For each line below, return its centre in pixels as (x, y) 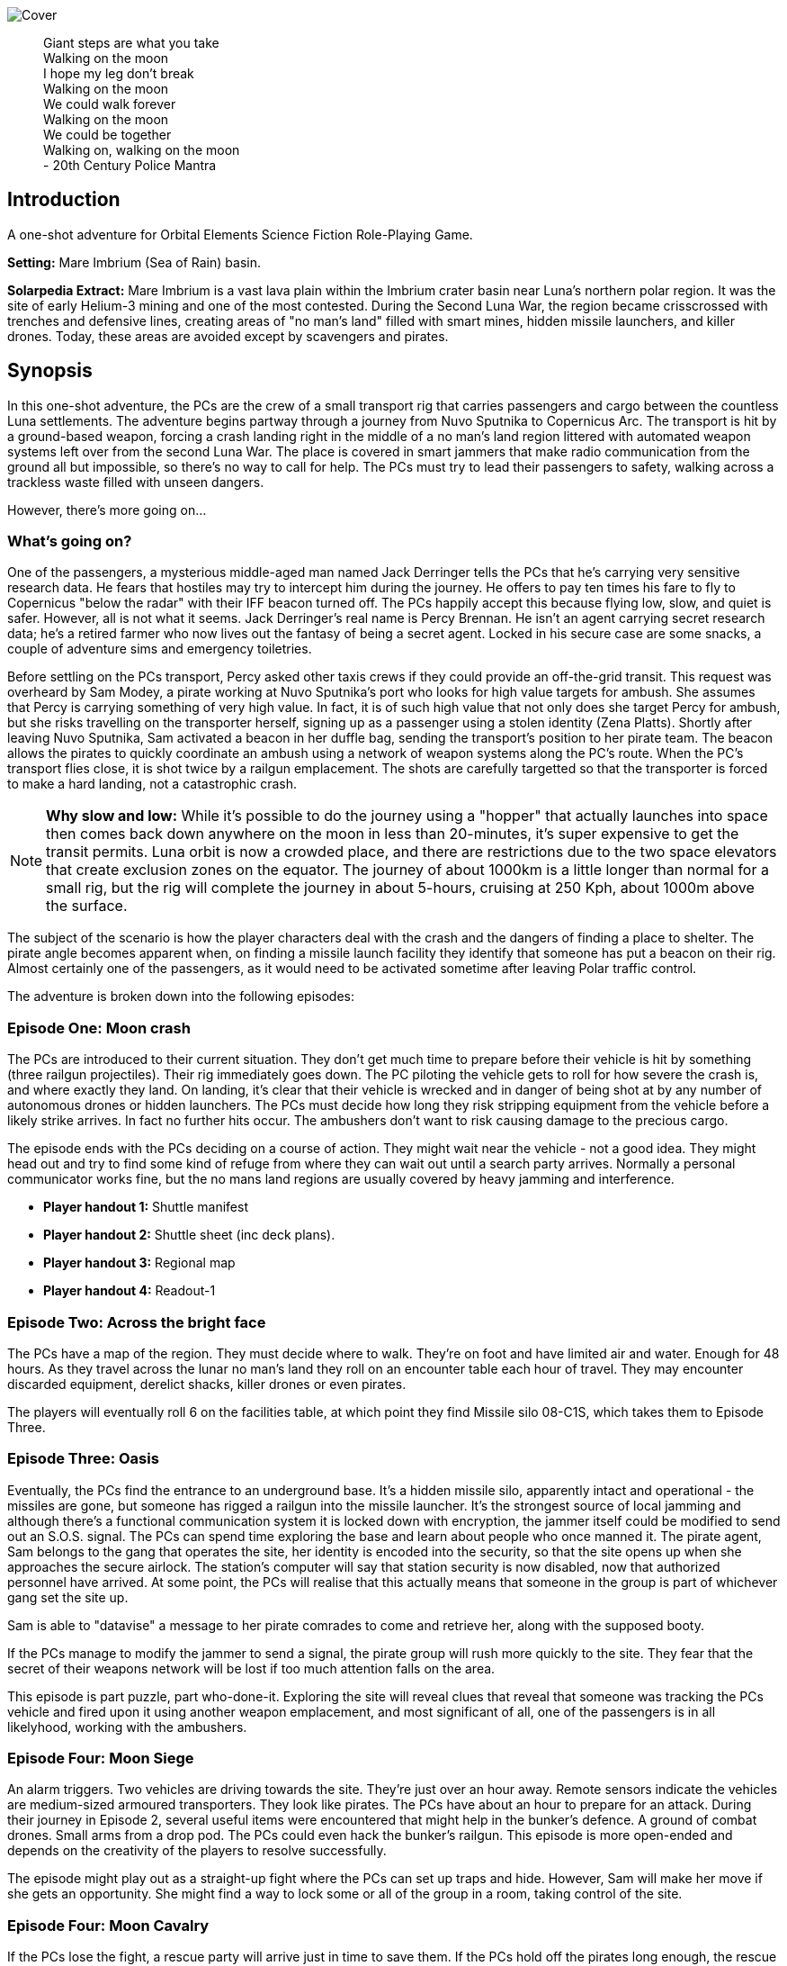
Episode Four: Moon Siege (101, 1759)
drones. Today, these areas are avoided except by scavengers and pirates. (228, 336)
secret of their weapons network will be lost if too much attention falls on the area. (251, 1668)
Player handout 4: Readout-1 (130, 1291)
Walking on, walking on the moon (142, 150)
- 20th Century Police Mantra (130, 165)
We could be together (107, 135)
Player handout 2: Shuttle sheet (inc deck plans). (189, 1235)
